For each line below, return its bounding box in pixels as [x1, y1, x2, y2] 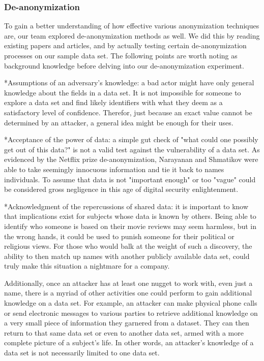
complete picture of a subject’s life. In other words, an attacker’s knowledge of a [4, 337, 254, 348]
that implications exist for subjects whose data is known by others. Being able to [4, 211, 256, 221]
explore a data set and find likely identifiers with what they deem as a [4, 97, 223, 108]
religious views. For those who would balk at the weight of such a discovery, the [4, 241, 252, 251]
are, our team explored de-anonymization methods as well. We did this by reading [4, 30, 260, 41]
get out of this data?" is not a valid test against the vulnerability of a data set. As [4, 144, 260, 154]
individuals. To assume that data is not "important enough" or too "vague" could [4, 174, 256, 184]
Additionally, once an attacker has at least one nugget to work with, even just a [4, 277, 253, 288]
